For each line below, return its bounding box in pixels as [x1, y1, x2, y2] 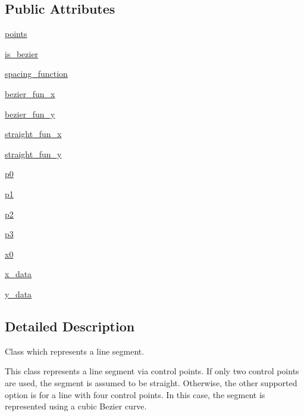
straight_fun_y [5, 147, 62, 160]
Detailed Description [5, 316, 135, 335]
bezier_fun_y [5, 107, 55, 120]
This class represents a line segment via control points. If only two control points [5, 365, 299, 377]
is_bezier [5, 47, 39, 60]
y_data [5, 287, 32, 300]
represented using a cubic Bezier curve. [5, 400, 147, 412]
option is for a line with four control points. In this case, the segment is [5, 388, 265, 401]
